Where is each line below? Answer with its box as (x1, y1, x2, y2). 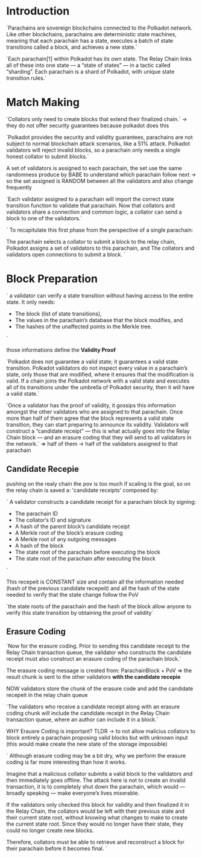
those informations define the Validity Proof (6, 346, 116, 354)
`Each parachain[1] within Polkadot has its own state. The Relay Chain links (6, 55, 192, 62)
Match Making (6, 95, 80, 109)
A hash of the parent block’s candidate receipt (14, 523, 130, 530)
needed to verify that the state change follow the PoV (6, 591, 139, 598)
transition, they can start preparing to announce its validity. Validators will (6, 421, 189, 428)
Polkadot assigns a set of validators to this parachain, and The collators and (6, 244, 195, 252)
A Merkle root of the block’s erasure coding (14, 529, 123, 536)
